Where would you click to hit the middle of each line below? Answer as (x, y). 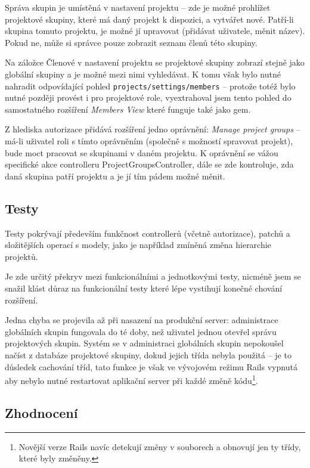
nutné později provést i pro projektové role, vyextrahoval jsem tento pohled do (148, 97)
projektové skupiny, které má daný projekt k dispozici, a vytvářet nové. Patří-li (149, 19)
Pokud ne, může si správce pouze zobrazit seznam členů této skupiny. (131, 42)
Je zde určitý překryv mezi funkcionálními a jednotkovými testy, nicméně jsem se (153, 276)
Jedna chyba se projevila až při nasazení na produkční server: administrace (142, 320)
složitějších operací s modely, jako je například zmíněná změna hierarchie (138, 245)
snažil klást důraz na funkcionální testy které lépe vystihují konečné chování (144, 288)
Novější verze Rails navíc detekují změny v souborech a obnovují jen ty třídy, (160, 446)
